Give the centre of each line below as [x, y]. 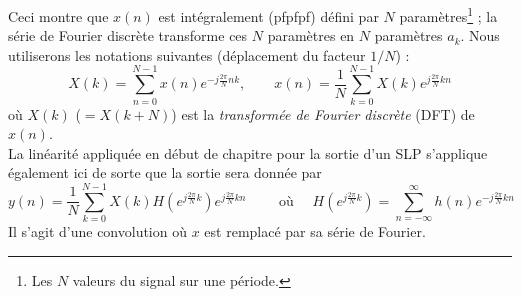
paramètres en [311, 35]
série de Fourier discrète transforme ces [128, 35]
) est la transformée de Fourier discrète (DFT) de [323, 113]
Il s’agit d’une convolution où [97, 231]
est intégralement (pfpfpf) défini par [268, 15]
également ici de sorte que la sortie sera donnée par [165, 172]
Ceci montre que [58, 15]
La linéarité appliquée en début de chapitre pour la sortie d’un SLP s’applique [248, 152]
